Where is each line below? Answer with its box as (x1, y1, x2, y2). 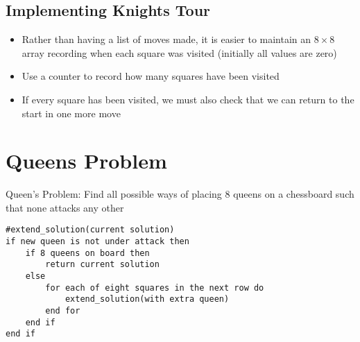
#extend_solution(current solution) (6, 225, 175, 235)
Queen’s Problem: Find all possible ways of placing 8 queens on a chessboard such (6, 187, 354, 201)
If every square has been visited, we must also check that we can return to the (22, 92, 354, 106)
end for (45, 306, 80, 316)
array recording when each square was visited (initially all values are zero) (22, 45, 337, 60)
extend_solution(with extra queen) (65, 294, 230, 305)
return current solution (45, 259, 160, 270)
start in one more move (22, 105, 121, 120)
